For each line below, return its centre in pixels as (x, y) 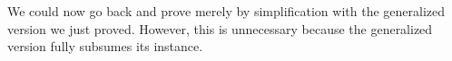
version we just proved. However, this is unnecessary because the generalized (220, 28)
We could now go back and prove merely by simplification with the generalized (226, 11)
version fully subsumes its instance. (105, 46)
